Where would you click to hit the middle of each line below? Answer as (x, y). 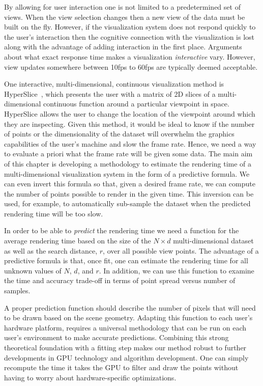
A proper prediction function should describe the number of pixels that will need (130, 307)
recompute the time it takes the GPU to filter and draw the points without (121, 367)
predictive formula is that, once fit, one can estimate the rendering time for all (126, 260)
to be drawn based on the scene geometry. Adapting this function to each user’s (128, 318)
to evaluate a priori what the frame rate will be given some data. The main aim (128, 154)
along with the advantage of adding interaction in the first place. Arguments (123, 47)
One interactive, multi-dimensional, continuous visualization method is (114, 84)
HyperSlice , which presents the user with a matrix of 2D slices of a (110, 93)
